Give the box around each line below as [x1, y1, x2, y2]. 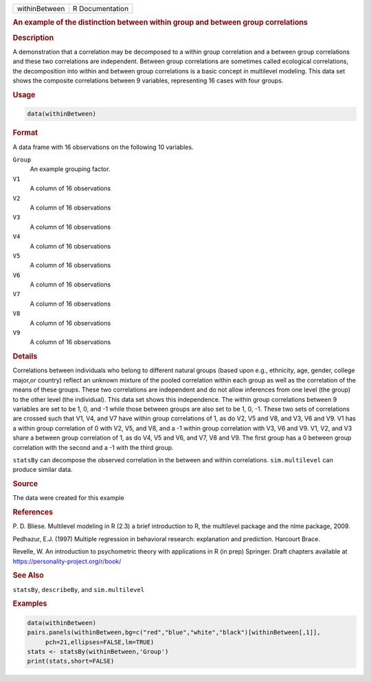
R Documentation [72, 4, 129, 13]
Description [12, 33, 54, 43]
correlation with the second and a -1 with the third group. [12, 443, 175, 451]
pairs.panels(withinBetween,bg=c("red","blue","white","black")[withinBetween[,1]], [27, 628, 321, 637]
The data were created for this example [12, 494, 124, 502]
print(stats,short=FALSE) [27, 657, 115, 666]
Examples [12, 599, 47, 609]
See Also [12, 571, 44, 580]
